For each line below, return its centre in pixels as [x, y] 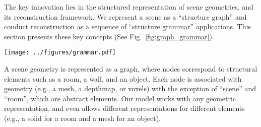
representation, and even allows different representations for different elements [124, 108]
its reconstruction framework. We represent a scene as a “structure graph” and [125, 16]
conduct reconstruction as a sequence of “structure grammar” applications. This [127, 26]
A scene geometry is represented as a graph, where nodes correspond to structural [131, 69]
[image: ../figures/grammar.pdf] [60, 53]
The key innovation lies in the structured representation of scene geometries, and [129, 7]
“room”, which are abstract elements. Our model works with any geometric [120, 98]
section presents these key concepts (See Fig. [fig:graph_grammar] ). [109, 36]
